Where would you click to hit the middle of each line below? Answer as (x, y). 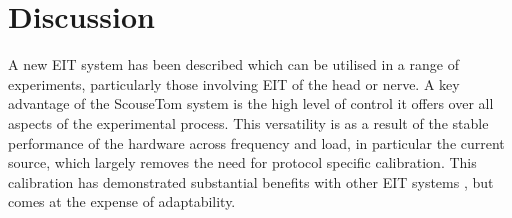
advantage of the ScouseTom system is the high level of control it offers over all (251, 103)
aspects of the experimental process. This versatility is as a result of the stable (248, 122)
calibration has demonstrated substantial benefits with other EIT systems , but (251, 181)
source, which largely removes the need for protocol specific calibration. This (242, 162)
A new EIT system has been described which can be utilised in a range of (233, 64)
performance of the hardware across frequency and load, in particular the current (256, 142)
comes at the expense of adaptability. (122, 201)
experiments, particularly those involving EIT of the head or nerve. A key (234, 83)
